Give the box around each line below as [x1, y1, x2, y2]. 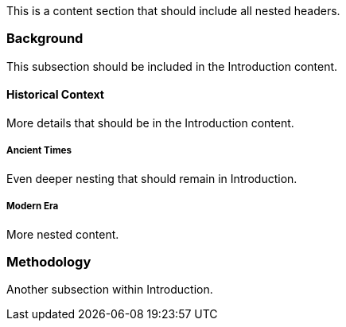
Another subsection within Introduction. [6, 282, 213, 297]
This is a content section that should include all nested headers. [6, 4, 340, 18]
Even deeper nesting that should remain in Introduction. [6, 171, 297, 185]
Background [6, 30, 84, 47]
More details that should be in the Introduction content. [6, 115, 294, 130]
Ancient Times [6, 145, 72, 157]
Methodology [6, 253, 91, 270]
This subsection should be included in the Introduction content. [6, 59, 338, 73]
